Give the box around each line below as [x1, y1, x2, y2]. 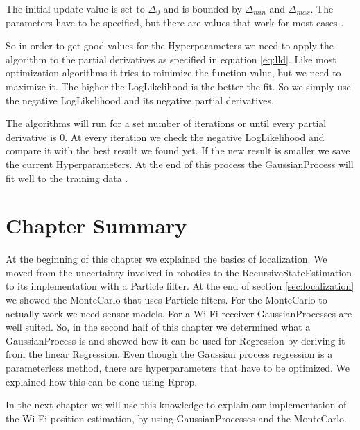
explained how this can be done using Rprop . [6, 374, 198, 388]
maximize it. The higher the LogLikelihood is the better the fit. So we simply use [6, 78, 351, 93]
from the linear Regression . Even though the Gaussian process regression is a [6, 347, 333, 361]
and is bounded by [163, 1, 242, 15]
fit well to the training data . [6, 170, 128, 185]
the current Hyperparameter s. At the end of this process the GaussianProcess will [6, 156, 354, 171]
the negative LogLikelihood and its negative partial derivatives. [6, 92, 274, 107]
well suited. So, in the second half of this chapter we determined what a [6, 320, 311, 334]
